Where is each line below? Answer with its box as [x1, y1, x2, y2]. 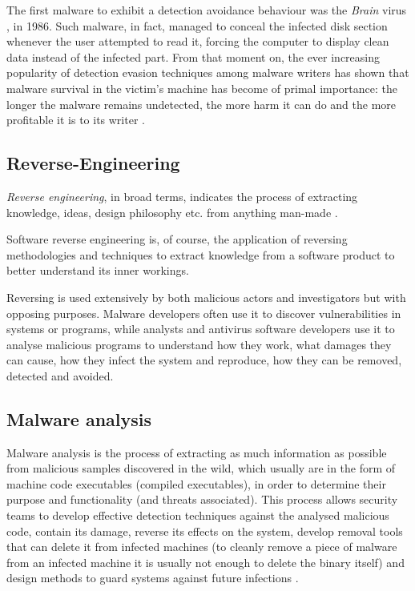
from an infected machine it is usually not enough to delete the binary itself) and [6, 553, 405, 570]
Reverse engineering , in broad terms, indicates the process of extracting [6, 187, 358, 204]
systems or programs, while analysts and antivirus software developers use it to [6, 320, 395, 337]
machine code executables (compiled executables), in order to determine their [6, 475, 386, 492]
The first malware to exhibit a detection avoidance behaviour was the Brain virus [6, 2, 407, 18]
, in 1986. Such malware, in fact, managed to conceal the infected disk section [6, 17, 388, 34]
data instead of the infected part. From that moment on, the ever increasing [6, 48, 381, 65]
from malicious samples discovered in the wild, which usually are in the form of [6, 460, 396, 476]
